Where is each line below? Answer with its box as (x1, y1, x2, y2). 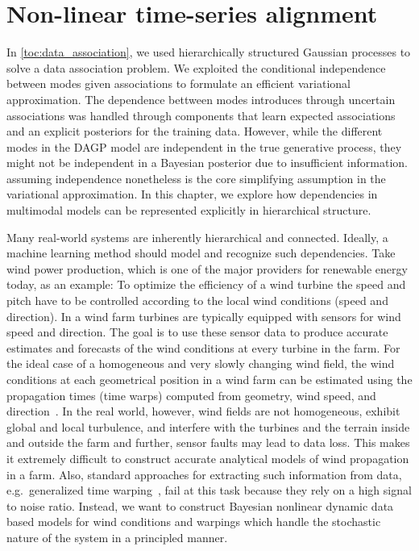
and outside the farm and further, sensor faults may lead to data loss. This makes (6, 434, 410, 451)
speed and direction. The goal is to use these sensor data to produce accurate (6, 324, 388, 340)
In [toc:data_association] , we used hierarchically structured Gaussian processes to (6, 44, 411, 61)
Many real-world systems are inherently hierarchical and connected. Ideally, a (6, 228, 388, 245)
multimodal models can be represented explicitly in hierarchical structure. (6, 202, 371, 219)
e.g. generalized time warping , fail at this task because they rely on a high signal (6, 482, 412, 499)
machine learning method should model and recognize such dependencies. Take (6, 244, 396, 261)
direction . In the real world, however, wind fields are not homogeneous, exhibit (6, 403, 400, 420)
